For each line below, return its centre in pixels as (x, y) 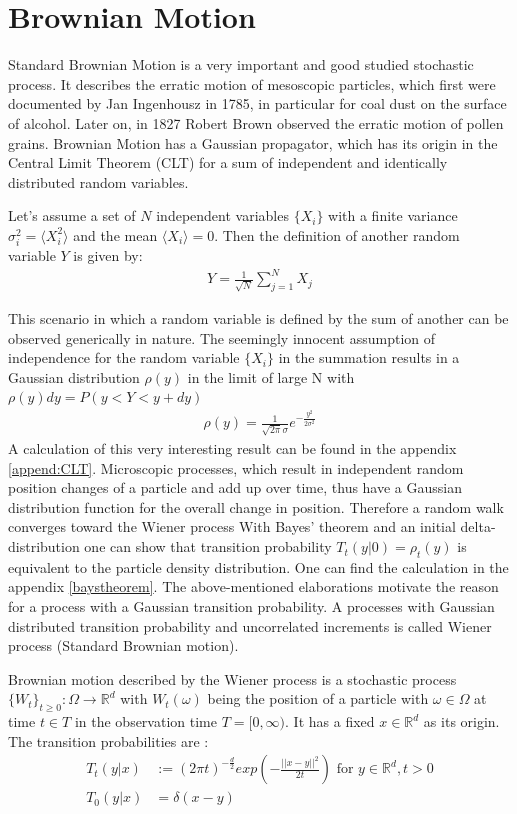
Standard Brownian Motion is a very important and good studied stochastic (241, 64)
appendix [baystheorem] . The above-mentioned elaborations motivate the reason (253, 586)
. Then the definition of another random (337, 234)
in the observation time (145, 721)
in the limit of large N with (271, 376)
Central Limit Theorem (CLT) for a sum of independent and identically (228, 162)
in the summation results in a (369, 357)
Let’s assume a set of (72, 215)
